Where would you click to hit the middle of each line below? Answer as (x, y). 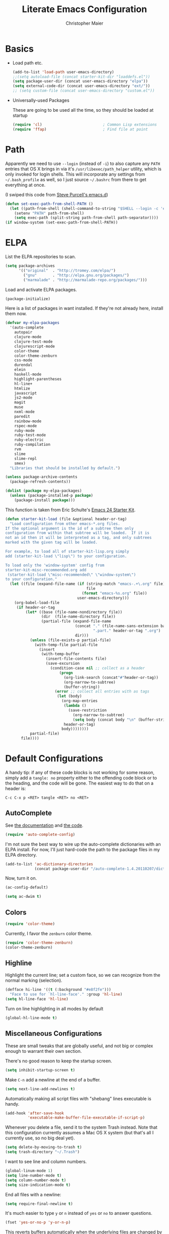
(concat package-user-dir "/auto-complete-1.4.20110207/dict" (101, 869)
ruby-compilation (32, 445)
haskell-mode (28, 374)
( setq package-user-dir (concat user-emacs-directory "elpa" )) (80, 82)
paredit (22, 416)
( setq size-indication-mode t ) (38, 1185)
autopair (23, 332)
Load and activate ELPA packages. (41, 289)
